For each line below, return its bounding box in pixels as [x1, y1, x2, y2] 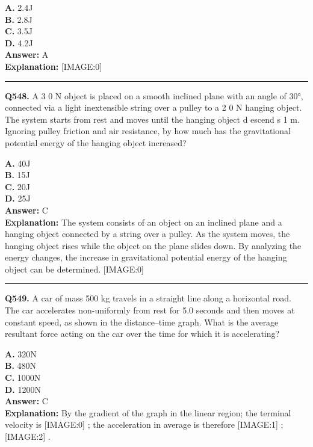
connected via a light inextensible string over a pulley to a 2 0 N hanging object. [5, 101, 302, 114]
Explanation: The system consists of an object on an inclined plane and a [5, 215, 282, 228]
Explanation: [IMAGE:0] [5, 60, 102, 72]
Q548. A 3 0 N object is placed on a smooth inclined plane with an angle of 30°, [5, 89, 303, 102]
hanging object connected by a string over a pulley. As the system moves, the [5, 227, 290, 240]
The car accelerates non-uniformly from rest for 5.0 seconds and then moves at [5, 304, 295, 316]
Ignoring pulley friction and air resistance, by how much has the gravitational [5, 125, 291, 137]
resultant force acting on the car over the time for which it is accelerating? [5, 327, 280, 340]
